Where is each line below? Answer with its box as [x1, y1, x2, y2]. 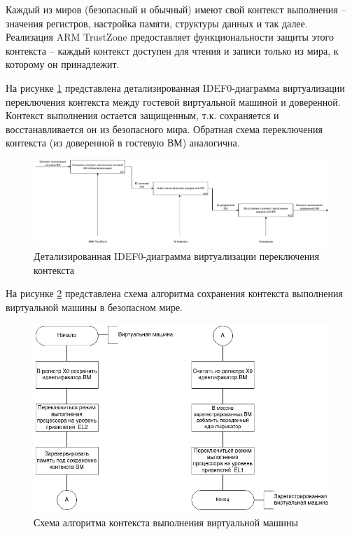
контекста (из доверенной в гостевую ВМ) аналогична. [6, 135, 240, 150]
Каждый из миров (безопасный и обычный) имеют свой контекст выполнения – [6, 2, 346, 16]
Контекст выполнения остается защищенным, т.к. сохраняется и [6, 108, 279, 123]
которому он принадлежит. [6, 57, 120, 71]
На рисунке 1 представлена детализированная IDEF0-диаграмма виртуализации [6, 80, 345, 95]
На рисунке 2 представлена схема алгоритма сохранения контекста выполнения [6, 286, 343, 301]
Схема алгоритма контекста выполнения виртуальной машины [34, 514, 298, 529]
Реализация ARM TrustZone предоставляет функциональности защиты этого [6, 29, 334, 44]
